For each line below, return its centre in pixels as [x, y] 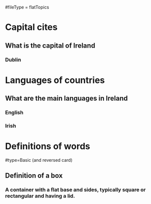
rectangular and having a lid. [40, 196]
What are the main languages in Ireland [67, 99]
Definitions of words [48, 146]
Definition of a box [34, 176]
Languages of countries [55, 80]
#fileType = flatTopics [27, 7]
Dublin [13, 60]
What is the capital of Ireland [50, 45]
